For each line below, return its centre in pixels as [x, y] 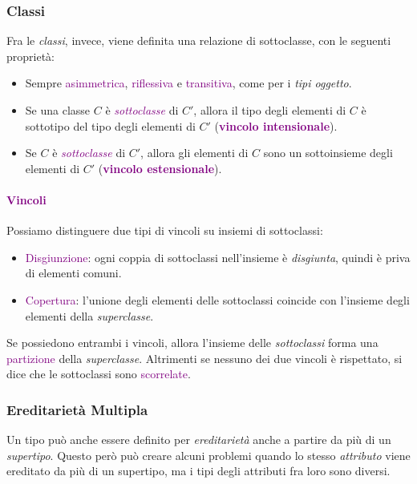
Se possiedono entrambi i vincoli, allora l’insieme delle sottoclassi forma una [192, 343]
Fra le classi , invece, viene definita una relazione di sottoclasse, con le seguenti [199, 40]
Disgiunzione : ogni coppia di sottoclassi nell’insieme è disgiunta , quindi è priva [218, 257]
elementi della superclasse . [89, 315]
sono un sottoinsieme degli [328, 153]
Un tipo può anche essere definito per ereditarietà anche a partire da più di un [199, 440]
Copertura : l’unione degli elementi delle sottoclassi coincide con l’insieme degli [217, 299]
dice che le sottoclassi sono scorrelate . [99, 374]
